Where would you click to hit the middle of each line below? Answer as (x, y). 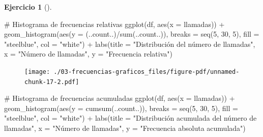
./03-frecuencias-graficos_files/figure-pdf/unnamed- (147, 72)
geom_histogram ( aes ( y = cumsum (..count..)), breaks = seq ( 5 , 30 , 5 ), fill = (121, 108)
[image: (37, 72)
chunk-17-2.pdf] (52, 82)
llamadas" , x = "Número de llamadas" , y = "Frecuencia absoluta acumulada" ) (125, 128)
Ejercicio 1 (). (28, 7)
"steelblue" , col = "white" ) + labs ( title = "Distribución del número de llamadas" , (130, 44)
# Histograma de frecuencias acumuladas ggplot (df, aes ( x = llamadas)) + (120, 98)
